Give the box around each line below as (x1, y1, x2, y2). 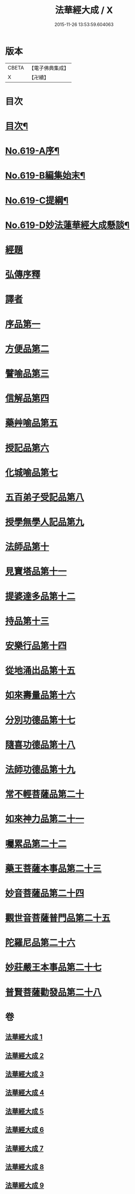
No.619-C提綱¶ (5, 194, 69, 206)
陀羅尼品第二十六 (5, 937, 76, 948)
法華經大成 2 (5, 1051, 44, 1060)
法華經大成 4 (5, 1088, 44, 1097)
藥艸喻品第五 (5, 417, 58, 429)
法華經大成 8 (5, 1162, 44, 1171)
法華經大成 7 (5, 1144, 44, 1152)
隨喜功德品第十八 (5, 739, 76, 750)
